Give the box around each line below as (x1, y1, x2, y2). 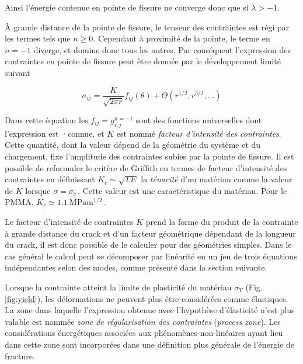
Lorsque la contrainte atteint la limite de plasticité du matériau (5, 280, 232, 293)
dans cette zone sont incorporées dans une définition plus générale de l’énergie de (5, 338, 294, 350)
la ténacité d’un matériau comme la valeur (141, 173, 292, 185)
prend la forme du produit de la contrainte (145, 215, 298, 227)
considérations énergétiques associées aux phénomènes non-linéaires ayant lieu (5, 327, 283, 339)
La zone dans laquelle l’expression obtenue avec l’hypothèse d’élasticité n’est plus (5, 304, 295, 316)
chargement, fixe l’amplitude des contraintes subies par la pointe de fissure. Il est (5, 150, 294, 162)
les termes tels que (5, 32, 71, 44)
